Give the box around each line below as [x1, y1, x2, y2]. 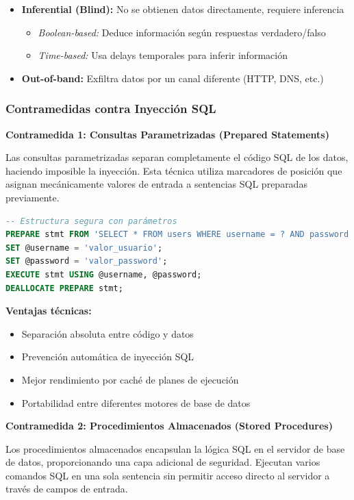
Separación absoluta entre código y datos [21, 326, 194, 340]
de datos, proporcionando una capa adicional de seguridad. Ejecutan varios [5, 455, 320, 469]
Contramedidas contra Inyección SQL [5, 100, 216, 117]
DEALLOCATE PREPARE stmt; [5, 283, 123, 293]
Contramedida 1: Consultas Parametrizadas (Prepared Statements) [5, 127, 329, 141]
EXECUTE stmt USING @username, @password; [5, 269, 202, 279]
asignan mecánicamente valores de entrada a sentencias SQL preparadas [5, 177, 307, 191]
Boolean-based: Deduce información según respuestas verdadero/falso [38, 25, 326, 39]
